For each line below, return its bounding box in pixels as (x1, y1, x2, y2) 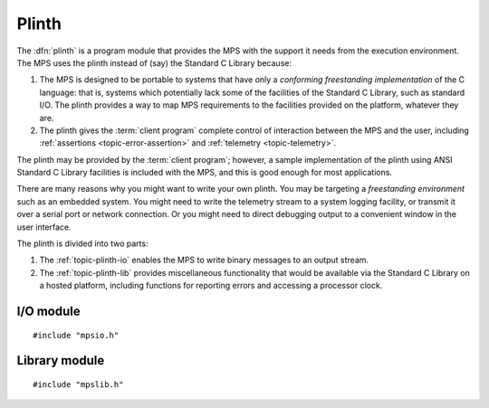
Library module (16, 353, 105, 368)
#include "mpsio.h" (33, 330, 120, 340)
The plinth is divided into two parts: (16, 238, 149, 249)
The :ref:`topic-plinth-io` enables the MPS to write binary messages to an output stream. (39, 254, 369, 266)
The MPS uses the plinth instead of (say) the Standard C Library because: (16, 57, 292, 68)
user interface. (16, 222, 72, 232)
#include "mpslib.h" (33, 380, 124, 389)
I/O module (16, 304, 81, 318)
